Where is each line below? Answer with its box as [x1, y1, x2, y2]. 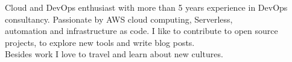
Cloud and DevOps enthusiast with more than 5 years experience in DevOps [5, 1, 288, 13]
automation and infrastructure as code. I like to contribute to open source [5, 24, 278, 37]
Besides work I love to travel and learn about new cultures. [5, 48, 223, 60]
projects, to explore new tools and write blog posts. [5, 36, 195, 48]
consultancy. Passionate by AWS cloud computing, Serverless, [5, 13, 233, 25]
